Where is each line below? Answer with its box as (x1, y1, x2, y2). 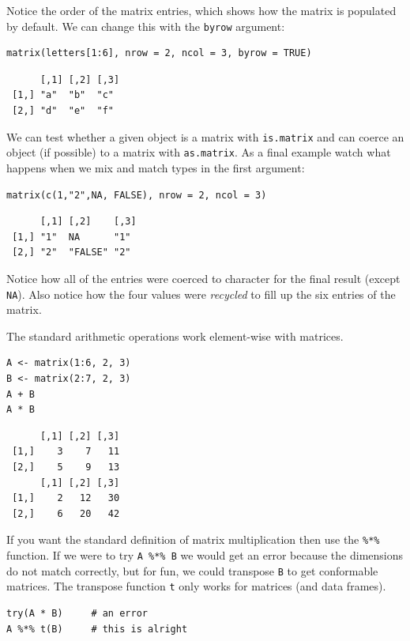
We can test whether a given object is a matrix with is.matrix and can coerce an (6, 128, 404, 145)
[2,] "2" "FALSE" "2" (12, 247, 131, 258)
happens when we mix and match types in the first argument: (6, 159, 305, 175)
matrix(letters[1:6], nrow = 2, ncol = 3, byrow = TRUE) (6, 47, 312, 59)
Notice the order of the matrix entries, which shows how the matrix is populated (6, 2, 397, 18)
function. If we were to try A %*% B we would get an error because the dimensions (6, 546, 404, 563)
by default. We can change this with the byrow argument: (6, 17, 285, 34)
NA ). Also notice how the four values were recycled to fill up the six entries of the (6, 285, 396, 302)
